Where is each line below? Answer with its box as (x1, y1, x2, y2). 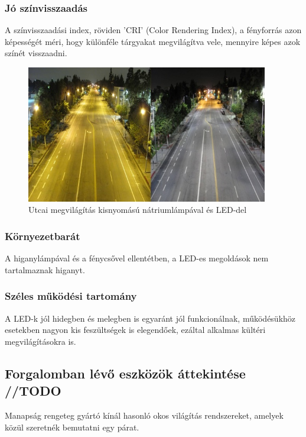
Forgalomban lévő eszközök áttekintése (5, 364, 246, 382)
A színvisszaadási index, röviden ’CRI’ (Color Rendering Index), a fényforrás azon (5, 24, 302, 36)
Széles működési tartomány (5, 289, 137, 303)
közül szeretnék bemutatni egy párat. (5, 420, 139, 433)
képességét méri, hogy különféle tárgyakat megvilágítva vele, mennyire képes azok (5, 35, 301, 47)
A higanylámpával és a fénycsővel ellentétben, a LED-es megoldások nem (5, 252, 269, 264)
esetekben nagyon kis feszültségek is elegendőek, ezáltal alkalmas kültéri (5, 323, 266, 336)
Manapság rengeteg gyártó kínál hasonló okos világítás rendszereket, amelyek (5, 409, 284, 421)
